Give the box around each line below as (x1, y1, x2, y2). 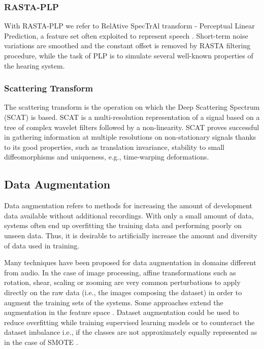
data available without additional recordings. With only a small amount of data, (4, 210, 254, 220)
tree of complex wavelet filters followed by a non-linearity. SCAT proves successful (4, 121, 259, 132)
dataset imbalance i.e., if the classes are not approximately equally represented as (4, 327, 257, 337)
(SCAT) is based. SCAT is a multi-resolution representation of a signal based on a (4, 112, 260, 122)
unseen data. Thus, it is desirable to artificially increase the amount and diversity (4, 230, 257, 240)
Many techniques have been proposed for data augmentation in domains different (4, 257, 256, 268)
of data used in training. (4, 240, 80, 250)
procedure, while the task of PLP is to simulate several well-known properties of (4, 50, 253, 60)
